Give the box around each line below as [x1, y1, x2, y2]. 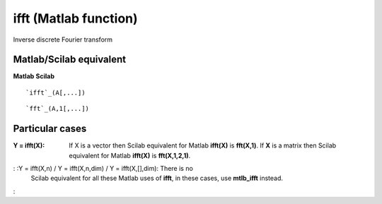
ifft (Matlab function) [13, 11, 138, 26]
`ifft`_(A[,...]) [25, 88, 86, 97]
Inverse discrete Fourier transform [13, 35, 113, 44]
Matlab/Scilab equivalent [13, 54, 127, 66]
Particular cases [13, 123, 87, 135]
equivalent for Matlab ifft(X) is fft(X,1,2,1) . [69, 151, 191, 160]
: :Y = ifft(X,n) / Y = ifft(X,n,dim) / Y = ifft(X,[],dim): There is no [13, 164, 194, 172]
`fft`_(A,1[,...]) [25, 104, 90, 113]
